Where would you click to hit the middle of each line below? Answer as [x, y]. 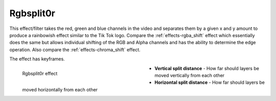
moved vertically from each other [190, 75]
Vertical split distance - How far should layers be [207, 68]
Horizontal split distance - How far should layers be [210, 82]
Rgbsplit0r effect [40, 74]
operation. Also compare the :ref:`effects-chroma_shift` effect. [75, 49]
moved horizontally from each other [60, 89]
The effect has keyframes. [37, 59]
